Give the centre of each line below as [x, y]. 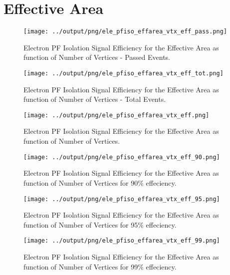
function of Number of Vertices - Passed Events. [97, 57]
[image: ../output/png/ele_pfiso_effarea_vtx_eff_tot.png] [123, 73]
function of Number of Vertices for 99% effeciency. [100, 266]
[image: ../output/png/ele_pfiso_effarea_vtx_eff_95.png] [122, 199]
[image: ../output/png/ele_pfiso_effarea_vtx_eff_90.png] [122, 157]
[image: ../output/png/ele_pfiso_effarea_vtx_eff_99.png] [122, 241]
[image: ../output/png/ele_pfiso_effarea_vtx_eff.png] [116, 115]
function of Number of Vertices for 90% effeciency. [100, 182]
